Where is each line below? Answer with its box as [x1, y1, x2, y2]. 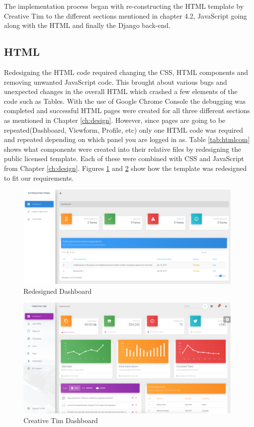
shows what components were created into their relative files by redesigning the [4, 143, 241, 154]
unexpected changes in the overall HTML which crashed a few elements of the [4, 86, 238, 96]
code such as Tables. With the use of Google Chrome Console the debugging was [4, 95, 246, 106]
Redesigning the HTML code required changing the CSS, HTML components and [4, 67, 248, 77]
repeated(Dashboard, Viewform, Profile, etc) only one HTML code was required [4, 124, 243, 135]
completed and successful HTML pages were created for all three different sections [4, 105, 250, 116]
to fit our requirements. [4, 172, 74, 183]
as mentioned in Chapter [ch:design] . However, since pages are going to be [4, 115, 226, 125]
